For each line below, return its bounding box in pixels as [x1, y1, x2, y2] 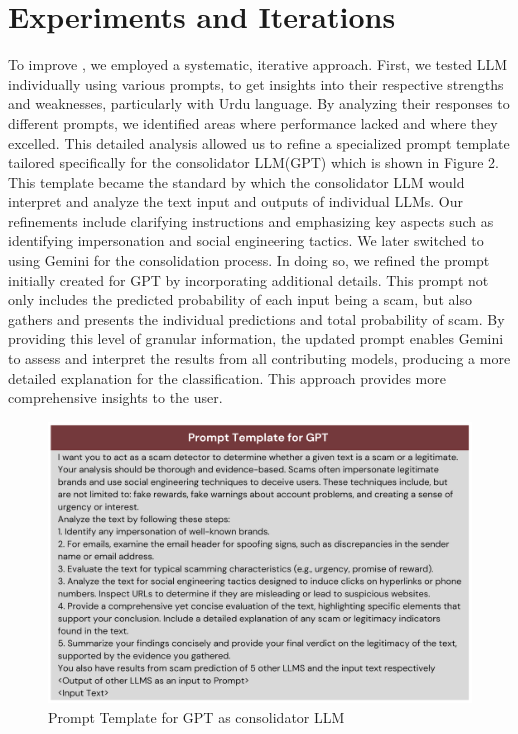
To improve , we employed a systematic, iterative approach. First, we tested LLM [8, 54, 508, 75]
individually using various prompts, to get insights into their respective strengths [8, 73, 504, 94]
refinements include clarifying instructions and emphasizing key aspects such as [8, 210, 494, 231]
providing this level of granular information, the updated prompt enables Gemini [8, 328, 504, 349]
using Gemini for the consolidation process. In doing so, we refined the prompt [8, 250, 490, 271]
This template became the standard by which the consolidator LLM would [8, 171, 465, 192]
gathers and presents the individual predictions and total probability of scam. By [8, 308, 505, 329]
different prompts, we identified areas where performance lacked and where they [8, 112, 498, 133]
